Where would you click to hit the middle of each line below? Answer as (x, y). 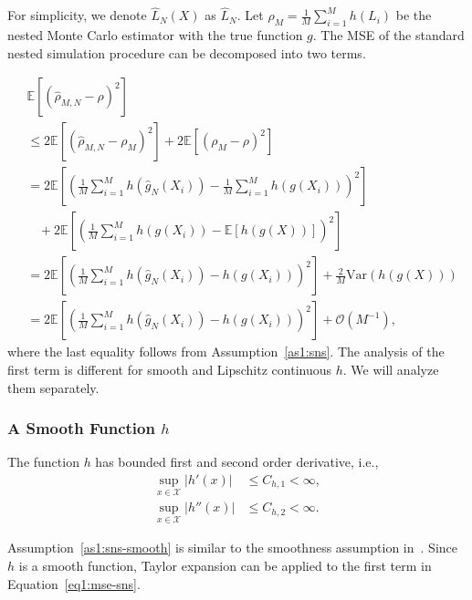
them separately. (53, 387)
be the (414, 15)
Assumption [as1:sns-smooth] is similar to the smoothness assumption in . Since (232, 548)
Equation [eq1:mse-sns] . (74, 583)
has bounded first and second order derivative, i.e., (237, 462)
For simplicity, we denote (77, 15)
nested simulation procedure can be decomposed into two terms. (187, 52)
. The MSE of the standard (388, 35)
